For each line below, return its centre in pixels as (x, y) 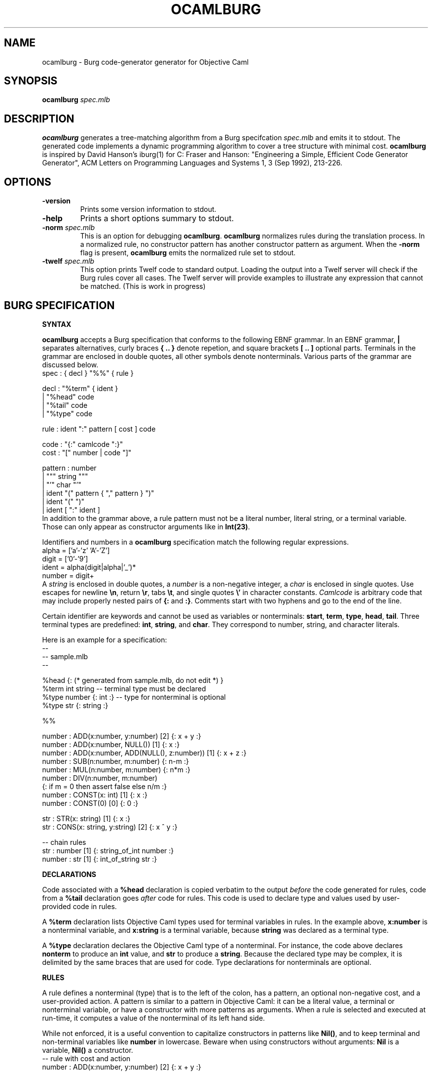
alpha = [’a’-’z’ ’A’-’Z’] (76, 550)
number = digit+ (68, 575)
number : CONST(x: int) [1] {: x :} (95, 795)
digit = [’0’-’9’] (65, 558)
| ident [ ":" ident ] (71, 510)
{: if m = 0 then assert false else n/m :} (105, 786)
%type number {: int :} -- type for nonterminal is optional (134, 697)
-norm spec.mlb (69, 228)
